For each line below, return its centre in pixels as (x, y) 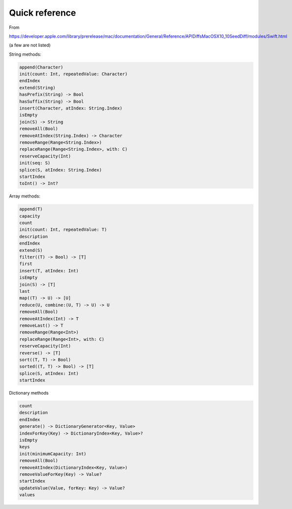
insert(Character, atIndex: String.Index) (71, 108)
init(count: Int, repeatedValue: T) (63, 230)
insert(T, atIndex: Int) (49, 271)
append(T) (31, 209)
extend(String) (37, 88)
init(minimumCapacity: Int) (53, 454)
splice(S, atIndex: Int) (49, 373)
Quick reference (42, 13)
